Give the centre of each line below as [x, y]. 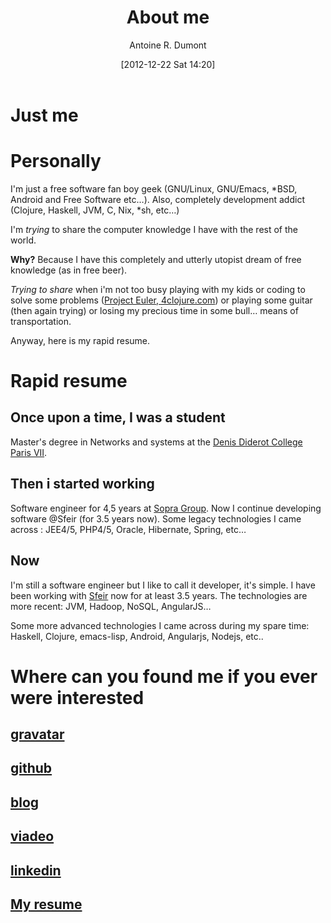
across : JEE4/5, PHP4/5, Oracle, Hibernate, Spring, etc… [128, 529]
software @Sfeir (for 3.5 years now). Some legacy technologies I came [156, 518]
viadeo [32, 836]
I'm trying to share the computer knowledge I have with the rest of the [154, 229]
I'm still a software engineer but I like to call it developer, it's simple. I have [163, 585]
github [31, 768]
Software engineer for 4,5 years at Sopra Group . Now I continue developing [166, 508]
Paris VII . [29, 452]
